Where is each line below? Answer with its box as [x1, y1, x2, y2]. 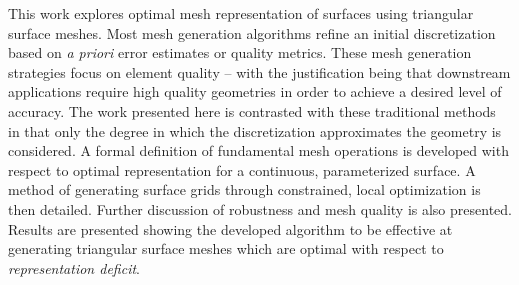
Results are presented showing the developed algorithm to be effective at [8, 218, 453, 239]
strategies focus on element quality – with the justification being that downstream [8, 61, 511, 82]
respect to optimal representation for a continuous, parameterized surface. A [8, 159, 476, 180]
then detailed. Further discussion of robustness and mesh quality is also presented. [8, 198, 512, 219]
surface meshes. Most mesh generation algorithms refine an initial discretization [8, 22, 496, 43]
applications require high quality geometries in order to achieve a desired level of [8, 81, 502, 102]
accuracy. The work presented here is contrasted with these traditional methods [8, 100, 496, 121]
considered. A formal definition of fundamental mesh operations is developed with [8, 140, 509, 161]
